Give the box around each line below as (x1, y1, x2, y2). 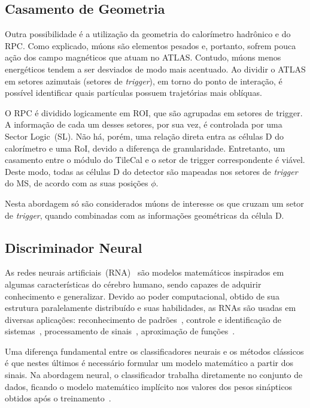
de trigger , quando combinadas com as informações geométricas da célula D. (5, 208, 284, 221)
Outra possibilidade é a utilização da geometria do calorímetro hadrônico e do (5, 28, 291, 40)
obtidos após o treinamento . (5, 392, 111, 404)
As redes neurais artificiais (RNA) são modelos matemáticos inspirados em (5, 266, 284, 279)
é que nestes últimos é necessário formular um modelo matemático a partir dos (5, 356, 294, 369)
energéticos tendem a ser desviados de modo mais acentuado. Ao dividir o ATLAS (5, 62, 306, 75)
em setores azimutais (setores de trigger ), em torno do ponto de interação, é (5, 74, 282, 87)
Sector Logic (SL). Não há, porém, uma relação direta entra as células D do (5, 129, 284, 142)
